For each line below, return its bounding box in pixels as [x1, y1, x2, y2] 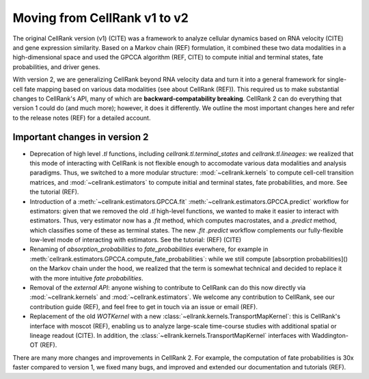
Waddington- [311, 332, 348, 339]
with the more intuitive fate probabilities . [29, 274, 143, 282]
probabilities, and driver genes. [12, 62, 100, 71]
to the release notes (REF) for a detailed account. [12, 114, 151, 122]
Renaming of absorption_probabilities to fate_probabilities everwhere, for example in [29, 245, 269, 253]
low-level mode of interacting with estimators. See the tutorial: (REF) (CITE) [29, 236, 242, 244]
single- [327, 75, 347, 83]
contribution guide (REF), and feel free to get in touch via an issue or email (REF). [29, 302, 258, 311]
